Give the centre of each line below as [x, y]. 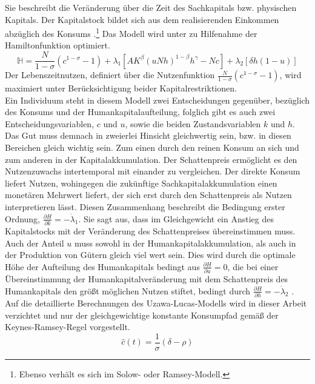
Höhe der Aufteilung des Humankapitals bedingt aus [102, 266]
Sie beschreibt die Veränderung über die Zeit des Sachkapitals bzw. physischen [151, 7]
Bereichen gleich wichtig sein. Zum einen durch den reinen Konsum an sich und [152, 147]
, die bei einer [253, 266]
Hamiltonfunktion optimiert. [58, 45]
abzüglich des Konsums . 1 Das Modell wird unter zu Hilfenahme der [131, 32]
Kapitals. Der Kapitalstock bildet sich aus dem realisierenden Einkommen [142, 19]
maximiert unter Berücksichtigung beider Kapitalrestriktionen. [121, 88]
